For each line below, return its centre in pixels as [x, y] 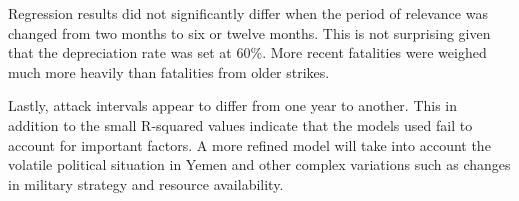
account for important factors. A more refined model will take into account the [249, 144]
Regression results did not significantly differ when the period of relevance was [248, 13]
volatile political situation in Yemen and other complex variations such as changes [259, 164]
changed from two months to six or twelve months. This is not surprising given [249, 32]
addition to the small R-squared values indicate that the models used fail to [240, 124]
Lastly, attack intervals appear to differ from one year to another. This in [233, 105]
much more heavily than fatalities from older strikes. [169, 71]
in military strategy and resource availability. [146, 183]
